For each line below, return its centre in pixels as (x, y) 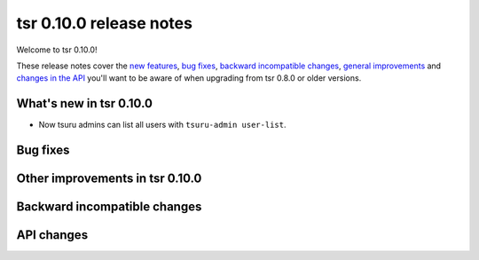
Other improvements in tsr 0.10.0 (109, 179)
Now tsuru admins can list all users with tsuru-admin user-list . (162, 125)
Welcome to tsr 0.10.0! (57, 50)
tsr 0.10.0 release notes (104, 23)
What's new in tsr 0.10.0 (84, 103)
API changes (52, 235)
